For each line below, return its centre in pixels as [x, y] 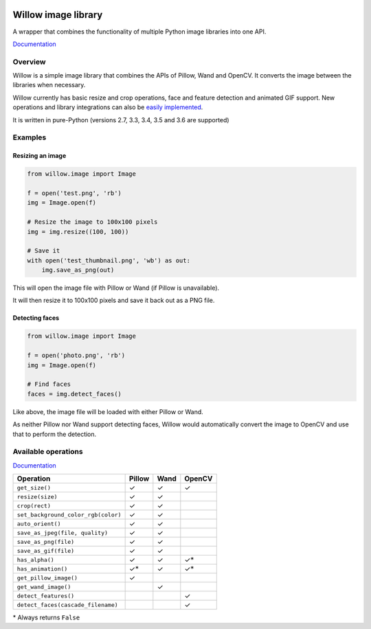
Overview [29, 62]
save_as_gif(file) [46, 550]
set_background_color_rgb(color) [69, 515]
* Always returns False [46, 617]
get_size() [34, 488]
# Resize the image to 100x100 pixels [92, 222]
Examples [30, 137]
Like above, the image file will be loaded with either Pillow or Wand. [108, 411]
